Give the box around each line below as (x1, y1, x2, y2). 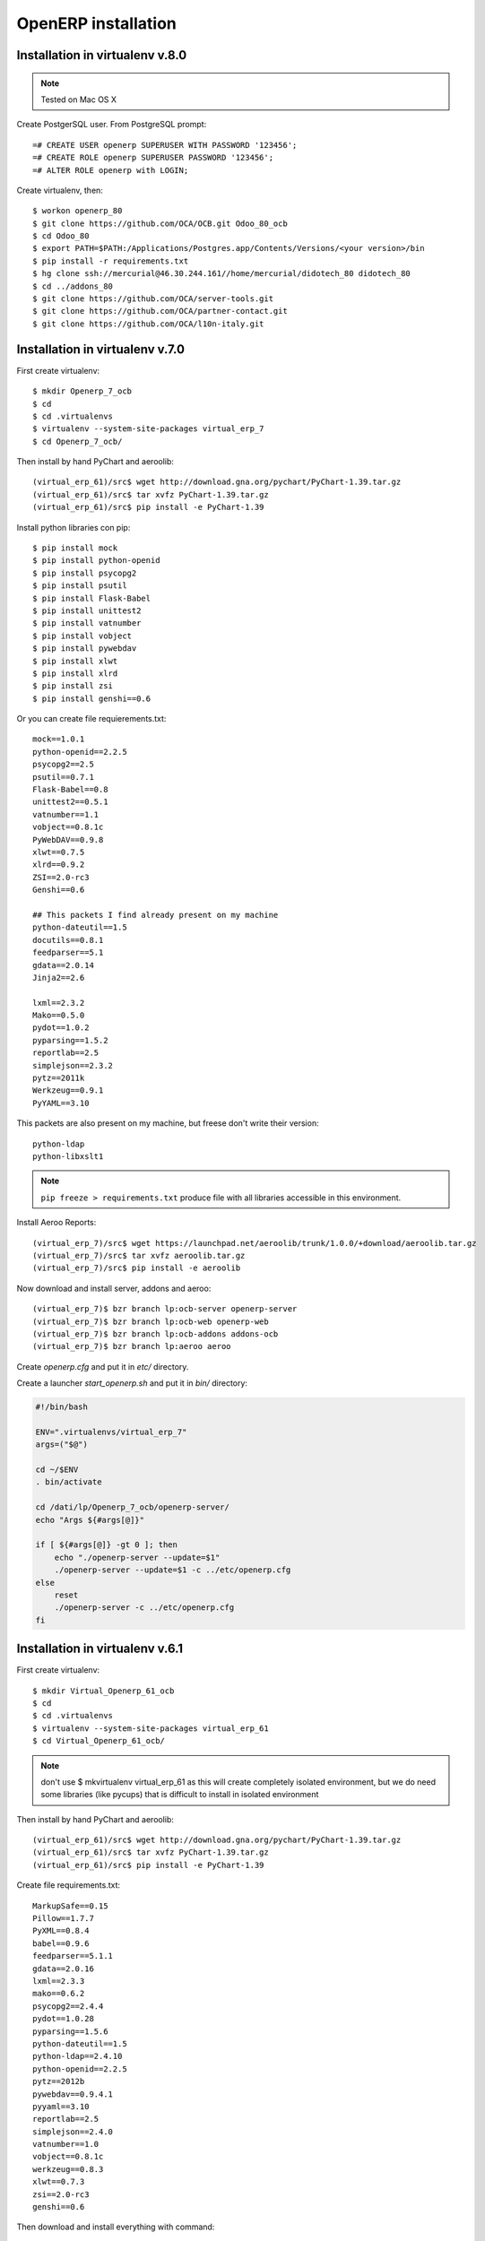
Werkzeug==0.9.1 (32, 1086, 104, 1095)
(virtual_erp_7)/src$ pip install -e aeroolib (32, 1263, 241, 1273)
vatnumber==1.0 (32, 2139, 100, 2150)
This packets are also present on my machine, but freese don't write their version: (16, 1118, 319, 1129)
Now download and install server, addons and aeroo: (16, 1283, 212, 1294)
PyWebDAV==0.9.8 (32, 835, 104, 844)
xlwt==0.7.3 (32, 2176, 85, 2187)
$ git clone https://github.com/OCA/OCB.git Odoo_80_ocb (32, 218, 289, 229)
